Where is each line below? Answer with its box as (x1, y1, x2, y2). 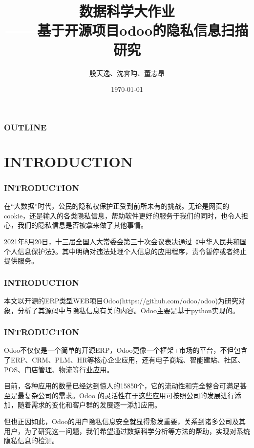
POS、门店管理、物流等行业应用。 (4, 364, 114, 374)
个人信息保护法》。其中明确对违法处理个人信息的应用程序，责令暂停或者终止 (4, 246, 247, 256)
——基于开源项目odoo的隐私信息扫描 (5, 20, 249, 40)
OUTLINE (4, 121, 47, 133)
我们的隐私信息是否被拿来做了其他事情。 (17, 220, 148, 230)
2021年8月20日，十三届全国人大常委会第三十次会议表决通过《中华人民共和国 (4, 236, 247, 246)
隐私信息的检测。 (4, 435, 59, 446)
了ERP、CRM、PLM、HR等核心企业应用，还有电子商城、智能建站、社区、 (4, 354, 245, 364)
